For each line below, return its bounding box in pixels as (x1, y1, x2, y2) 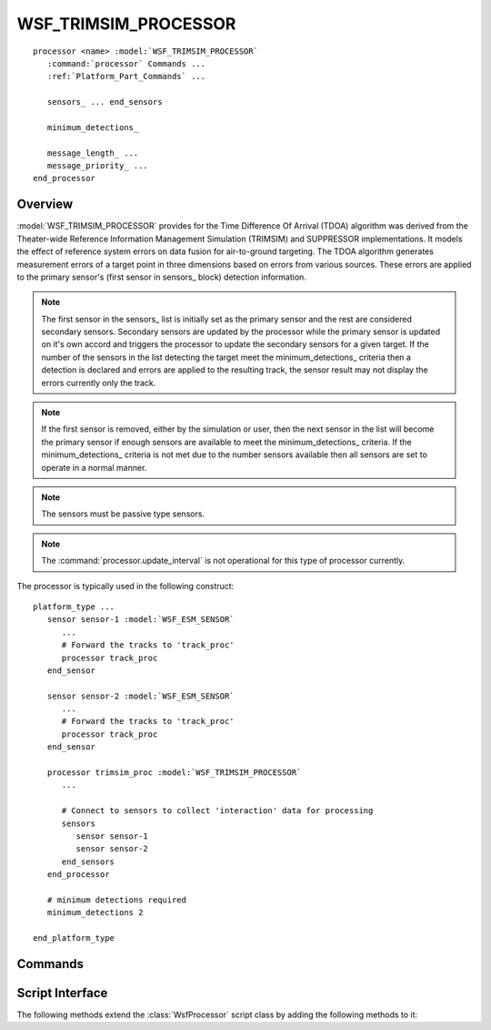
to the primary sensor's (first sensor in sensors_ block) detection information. (16, 271, 306, 282)
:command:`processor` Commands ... (46, 58, 206, 68)
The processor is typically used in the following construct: (16, 580, 235, 591)
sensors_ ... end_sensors (46, 97, 163, 107)
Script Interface (16, 984, 108, 1001)
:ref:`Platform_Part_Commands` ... (46, 71, 206, 82)
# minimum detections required (46, 894, 186, 905)
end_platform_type (33, 933, 115, 943)
